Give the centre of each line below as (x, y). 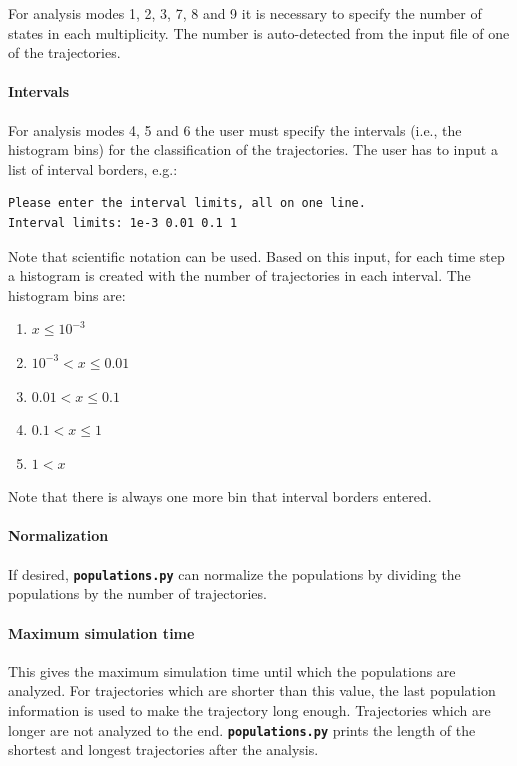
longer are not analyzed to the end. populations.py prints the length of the (242, 729)
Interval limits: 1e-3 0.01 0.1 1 (123, 222)
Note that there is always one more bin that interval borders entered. (220, 496)
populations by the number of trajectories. (137, 593)
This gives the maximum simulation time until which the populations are (232, 670)
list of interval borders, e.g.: (93, 168)
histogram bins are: (67, 294)
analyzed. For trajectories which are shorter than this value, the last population (252, 690)
